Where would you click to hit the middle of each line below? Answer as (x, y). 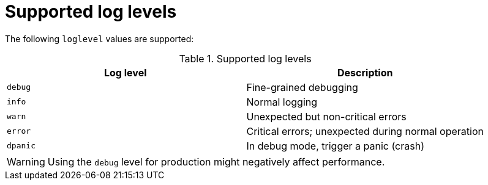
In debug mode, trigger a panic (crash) (335, 146)
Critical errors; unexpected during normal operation (365, 131)
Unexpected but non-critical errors (326, 116)
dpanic (21, 146)
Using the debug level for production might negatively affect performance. (216, 161)
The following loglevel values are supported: (99, 38)
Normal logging (282, 102)
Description (365, 72)
